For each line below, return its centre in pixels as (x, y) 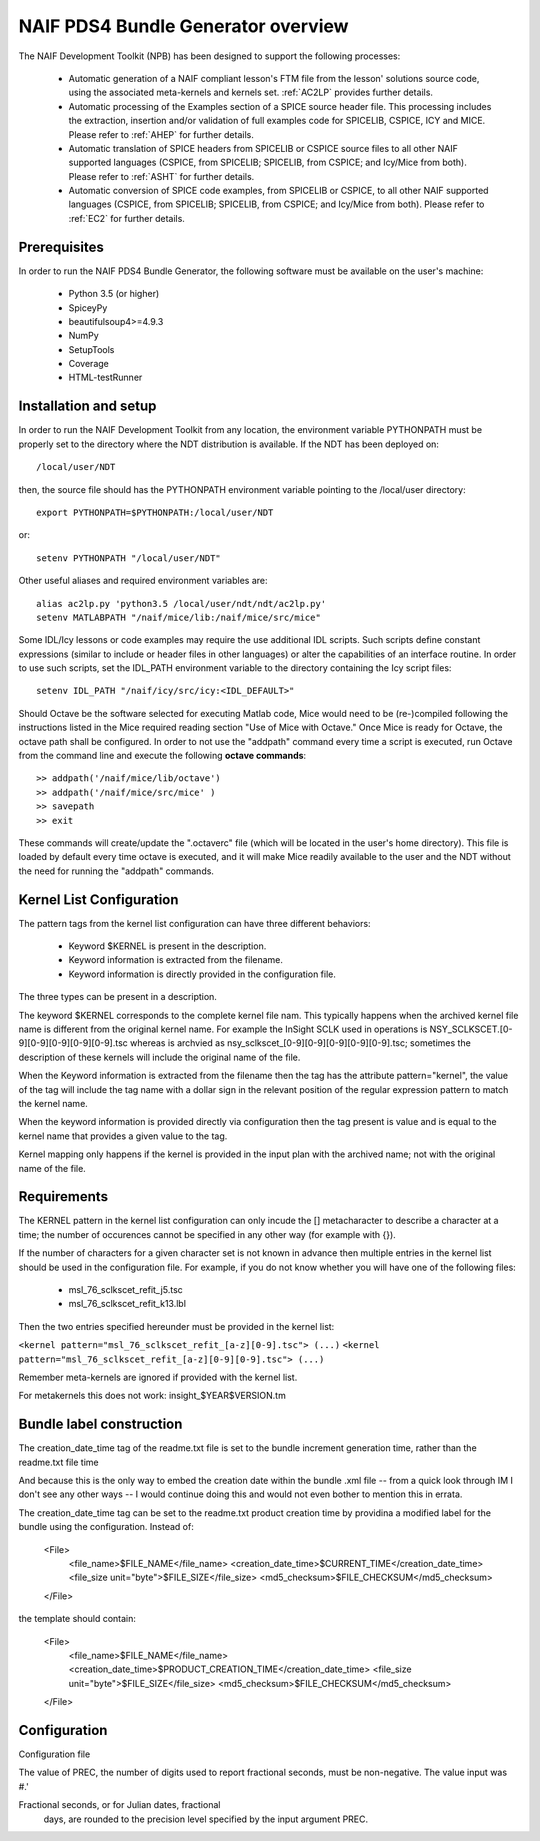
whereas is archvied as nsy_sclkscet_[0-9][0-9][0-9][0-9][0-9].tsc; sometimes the (301, 1043)
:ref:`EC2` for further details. (126, 218)
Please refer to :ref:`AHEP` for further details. (161, 134)
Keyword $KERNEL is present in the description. (167, 946)
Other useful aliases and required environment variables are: (143, 581)
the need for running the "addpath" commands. (116, 871)
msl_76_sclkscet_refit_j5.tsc (126, 1289)
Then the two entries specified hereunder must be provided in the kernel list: (176, 1326)
